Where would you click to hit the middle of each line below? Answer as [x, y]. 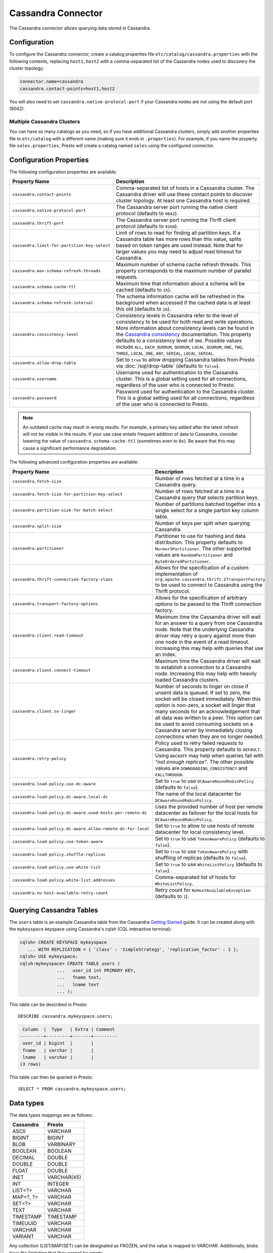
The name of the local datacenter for [198, 793]
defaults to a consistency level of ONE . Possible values [179, 341]
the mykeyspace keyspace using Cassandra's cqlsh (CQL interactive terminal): [90, 929]
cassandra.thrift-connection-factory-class [62, 579]
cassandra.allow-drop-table [44, 363]
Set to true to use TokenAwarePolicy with [202, 851]
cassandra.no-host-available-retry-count [60, 893]
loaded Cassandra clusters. [187, 680]
